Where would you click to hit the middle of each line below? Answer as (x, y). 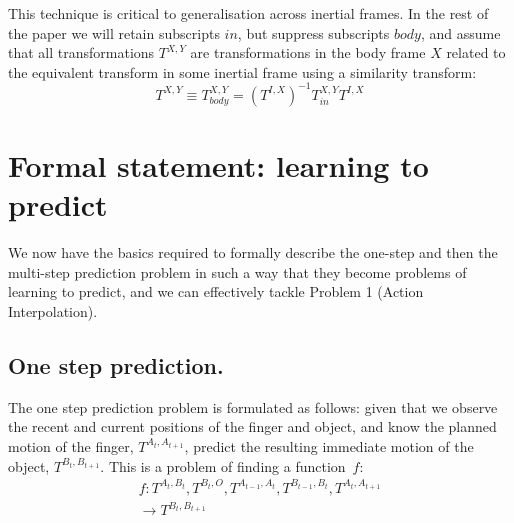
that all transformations (81, 52)
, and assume (460, 32)
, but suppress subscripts (313, 32)
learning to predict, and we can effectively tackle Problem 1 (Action (216, 291)
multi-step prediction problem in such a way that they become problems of (237, 271)
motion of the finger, (71, 445)
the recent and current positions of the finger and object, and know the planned (252, 426)
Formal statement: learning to (218, 165)
